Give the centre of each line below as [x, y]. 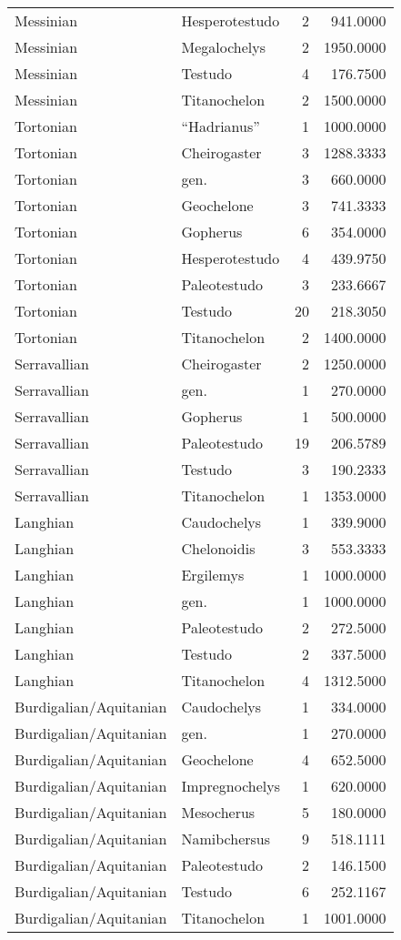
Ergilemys [213, 575]
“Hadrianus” [221, 126]
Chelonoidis [218, 548]
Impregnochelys [231, 786]
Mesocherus [218, 812]
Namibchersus [226, 839]
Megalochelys [223, 47]
